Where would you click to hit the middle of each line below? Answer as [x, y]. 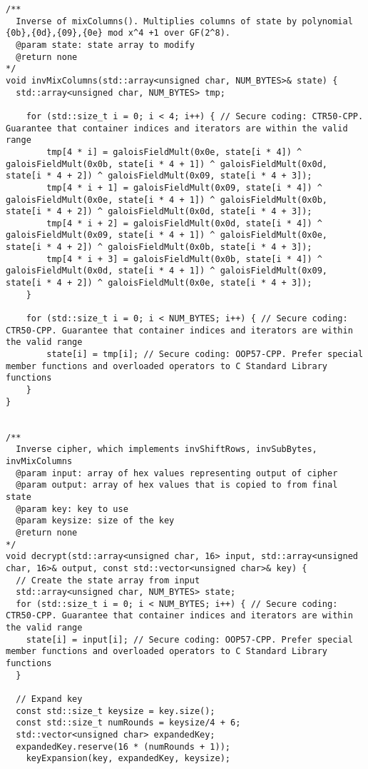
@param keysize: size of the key [95, 521]
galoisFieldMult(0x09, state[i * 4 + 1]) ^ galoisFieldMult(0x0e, [167, 235]
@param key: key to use [72, 509]
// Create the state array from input [108, 580]
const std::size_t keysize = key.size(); [116, 711]
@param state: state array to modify [105, 45]
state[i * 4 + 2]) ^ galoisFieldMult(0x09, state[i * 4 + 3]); [159, 176]
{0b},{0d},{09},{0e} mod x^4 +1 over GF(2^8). [118, 33]
